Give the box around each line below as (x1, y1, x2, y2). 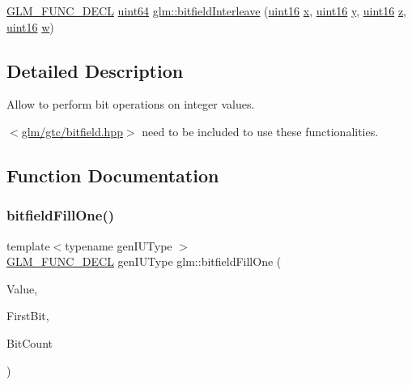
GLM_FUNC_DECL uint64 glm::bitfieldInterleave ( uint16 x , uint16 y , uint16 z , (6, 2, 407, 19)
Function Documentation (6, 162, 219, 187)
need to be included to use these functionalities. (142, 122, 379, 139)
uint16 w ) (6, 18, 54, 35)
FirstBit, (6, 307, 49, 324)
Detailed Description (6, 58, 184, 83)
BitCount (6, 334, 53, 351)
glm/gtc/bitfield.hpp (21, 122, 123, 139)
